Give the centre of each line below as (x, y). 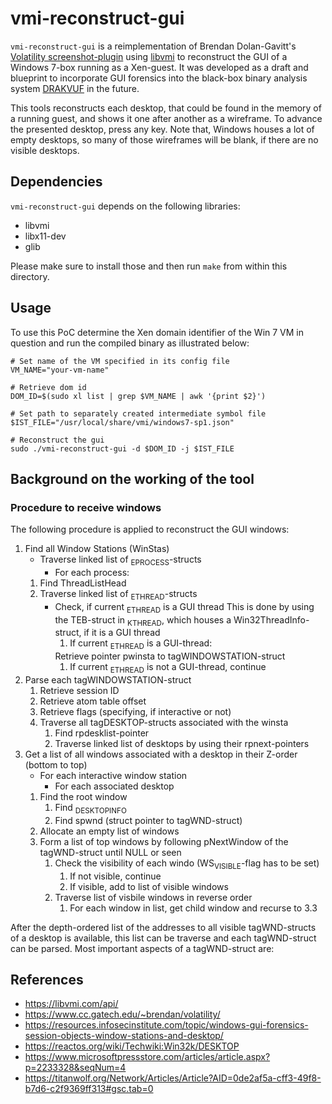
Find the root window (83, 797)
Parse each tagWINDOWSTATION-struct (108, 680)
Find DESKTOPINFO (90, 809)
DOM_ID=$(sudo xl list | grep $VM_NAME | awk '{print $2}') (138, 396)
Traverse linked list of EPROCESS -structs (120, 560)
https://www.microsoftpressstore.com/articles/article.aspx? (147, 1057)
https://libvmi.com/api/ (71, 1004)
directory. (30, 276)
